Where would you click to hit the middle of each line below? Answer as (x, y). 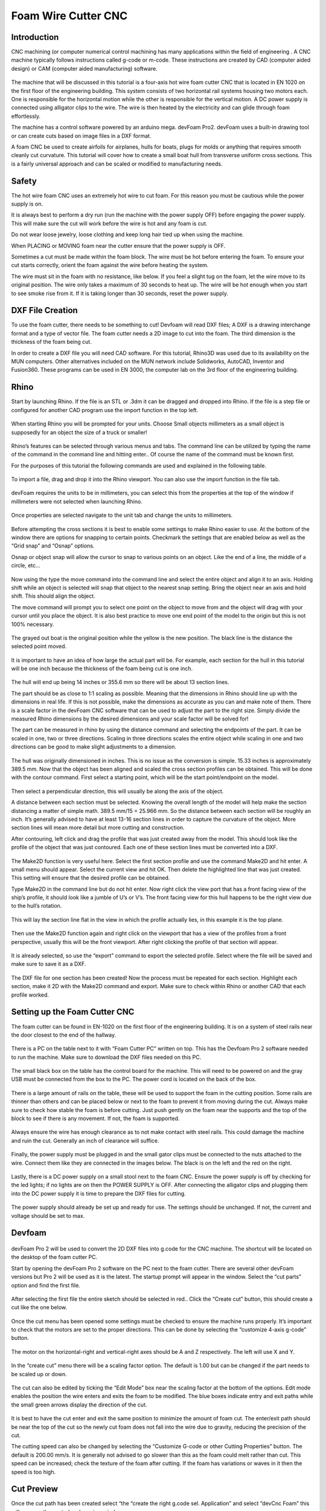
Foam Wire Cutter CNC (69, 16)
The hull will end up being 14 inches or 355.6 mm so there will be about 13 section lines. (120, 682)
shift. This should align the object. (53, 596)
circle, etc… (26, 566)
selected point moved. (39, 646)
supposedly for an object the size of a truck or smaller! (79, 432)
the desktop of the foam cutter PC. (54, 1257)
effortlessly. (26, 116)
